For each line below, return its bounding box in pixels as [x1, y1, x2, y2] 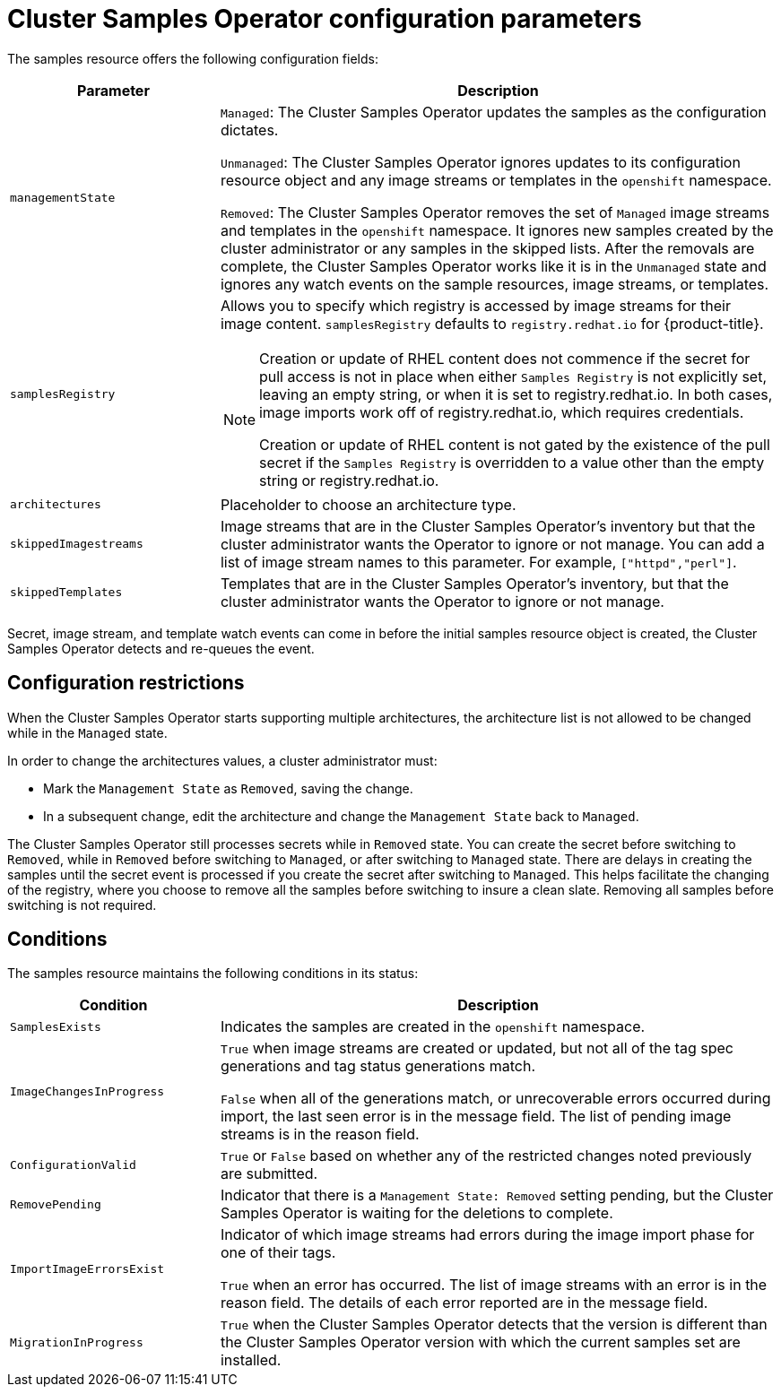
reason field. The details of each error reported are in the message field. [220, 1294, 708, 1312]
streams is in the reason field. [220, 1125, 420, 1144]
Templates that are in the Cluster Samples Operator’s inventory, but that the [220, 574, 729, 593]
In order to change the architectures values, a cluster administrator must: [7, 752, 438, 768]
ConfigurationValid [10, 1157, 136, 1172]
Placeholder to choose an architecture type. [220, 495, 516, 514]
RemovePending [10, 1197, 101, 1211]
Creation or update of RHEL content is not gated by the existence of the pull [258, 435, 770, 454]
